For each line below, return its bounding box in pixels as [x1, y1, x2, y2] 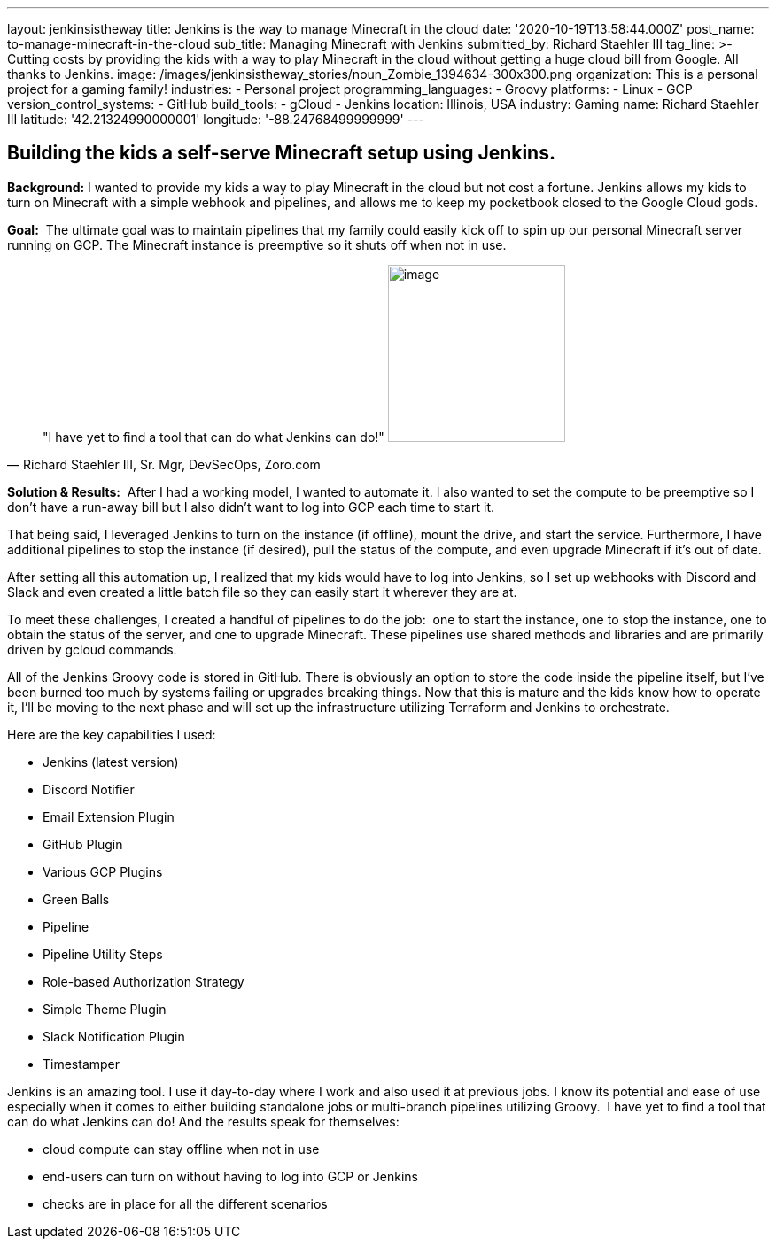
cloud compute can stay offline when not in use [43, 1141, 320, 1157]
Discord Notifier [43, 781, 135, 797]
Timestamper [43, 1056, 120, 1072]
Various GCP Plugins [43, 863, 163, 879]
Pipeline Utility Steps [43, 946, 163, 962]
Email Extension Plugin [43, 809, 175, 824]
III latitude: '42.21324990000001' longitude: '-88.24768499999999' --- [7, 112, 425, 127]
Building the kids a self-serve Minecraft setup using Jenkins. [7, 142, 555, 165]
